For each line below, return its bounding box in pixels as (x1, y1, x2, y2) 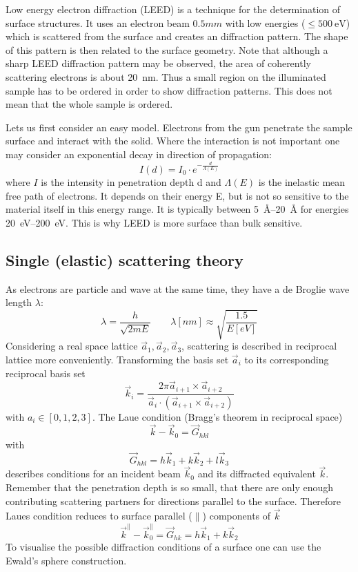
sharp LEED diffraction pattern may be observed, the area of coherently (6, 56, 311, 70)
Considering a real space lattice (6, 339, 138, 353)
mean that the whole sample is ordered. (6, 97, 173, 111)
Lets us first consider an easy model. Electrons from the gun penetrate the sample (6, 120, 352, 134)
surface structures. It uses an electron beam (6, 15, 190, 30)
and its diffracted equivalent (197, 466, 316, 481)
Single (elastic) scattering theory (6, 249, 243, 270)
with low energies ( (225, 15, 306, 30)
